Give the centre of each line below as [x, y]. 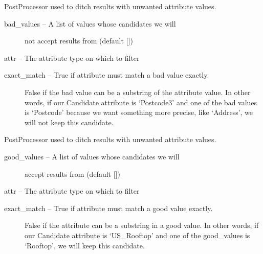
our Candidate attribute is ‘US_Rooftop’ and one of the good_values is [137, 235]
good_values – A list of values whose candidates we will [92, 156]
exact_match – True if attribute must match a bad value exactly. [107, 75]
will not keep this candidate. [69, 122]
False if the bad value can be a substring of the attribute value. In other [138, 92]
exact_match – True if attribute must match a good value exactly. [108, 208]
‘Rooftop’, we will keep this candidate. [85, 245]
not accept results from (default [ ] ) [79, 41]
